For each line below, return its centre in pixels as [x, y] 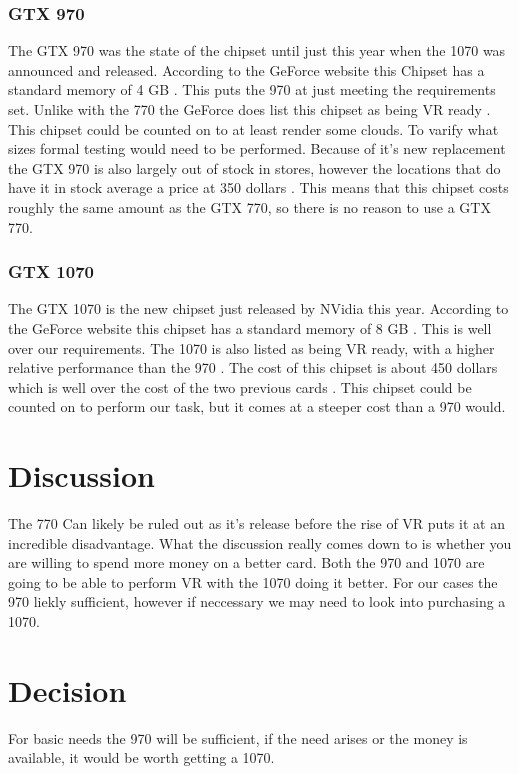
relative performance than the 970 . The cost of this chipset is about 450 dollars [253, 367]
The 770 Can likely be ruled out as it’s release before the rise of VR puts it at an [256, 523]
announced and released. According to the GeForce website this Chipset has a [246, 69]
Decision [67, 689]
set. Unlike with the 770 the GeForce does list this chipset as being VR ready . [249, 109]
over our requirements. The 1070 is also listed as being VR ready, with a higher [251, 347]
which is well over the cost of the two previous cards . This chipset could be [240, 386]
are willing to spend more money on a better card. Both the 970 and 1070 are [246, 562]
